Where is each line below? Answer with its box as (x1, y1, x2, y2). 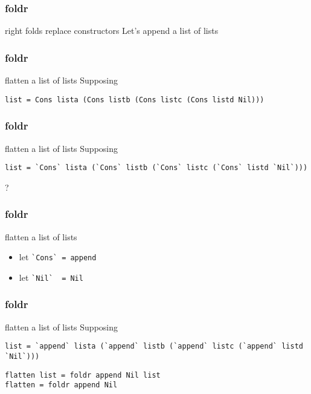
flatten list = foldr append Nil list (5, 370, 161, 379)
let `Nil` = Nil (19, 271, 83, 283)
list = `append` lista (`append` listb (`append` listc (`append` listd (5, 342, 303, 351)
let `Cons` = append (19, 251, 97, 263)
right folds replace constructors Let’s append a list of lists (5, 24, 219, 37)
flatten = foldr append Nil (5, 381, 118, 390)
